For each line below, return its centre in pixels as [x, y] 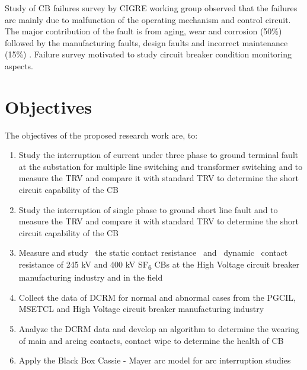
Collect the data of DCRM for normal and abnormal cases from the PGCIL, [157, 297]
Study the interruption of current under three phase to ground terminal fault [159, 155]
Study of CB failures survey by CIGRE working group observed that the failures [151, 8]
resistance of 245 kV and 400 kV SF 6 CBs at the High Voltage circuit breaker [159, 265]
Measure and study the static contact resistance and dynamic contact [153, 252]
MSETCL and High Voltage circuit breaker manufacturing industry [141, 309]
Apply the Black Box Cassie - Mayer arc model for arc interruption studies [155, 360]
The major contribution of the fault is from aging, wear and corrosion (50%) [143, 31]
